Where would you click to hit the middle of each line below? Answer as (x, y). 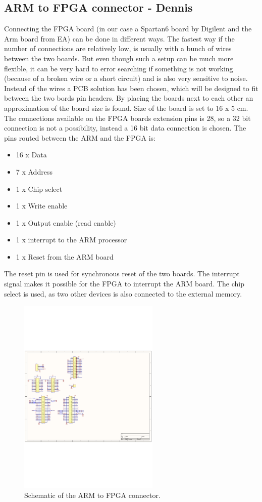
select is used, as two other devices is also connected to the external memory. (123, 293)
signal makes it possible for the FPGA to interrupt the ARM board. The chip (124, 284)
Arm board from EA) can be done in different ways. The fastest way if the (119, 38)
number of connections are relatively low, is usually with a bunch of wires (118, 48)
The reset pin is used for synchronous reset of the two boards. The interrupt (122, 274)
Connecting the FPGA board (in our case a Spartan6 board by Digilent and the (128, 29)
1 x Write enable (42, 206)
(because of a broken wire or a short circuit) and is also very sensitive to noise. (126, 78)
